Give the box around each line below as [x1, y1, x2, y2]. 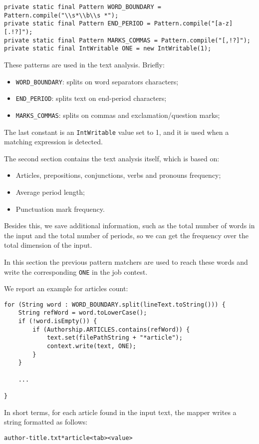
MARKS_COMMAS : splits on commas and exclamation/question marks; [15, 109, 220, 120]
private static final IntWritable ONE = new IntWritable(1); [4, 45, 212, 52]
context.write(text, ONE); [46, 343, 136, 350]
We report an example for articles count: [4, 283, 128, 294]
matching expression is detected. [4, 136, 103, 147]
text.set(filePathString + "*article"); [46, 334, 183, 342]
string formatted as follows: [4, 417, 88, 427]
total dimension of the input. [4, 240, 92, 250]
